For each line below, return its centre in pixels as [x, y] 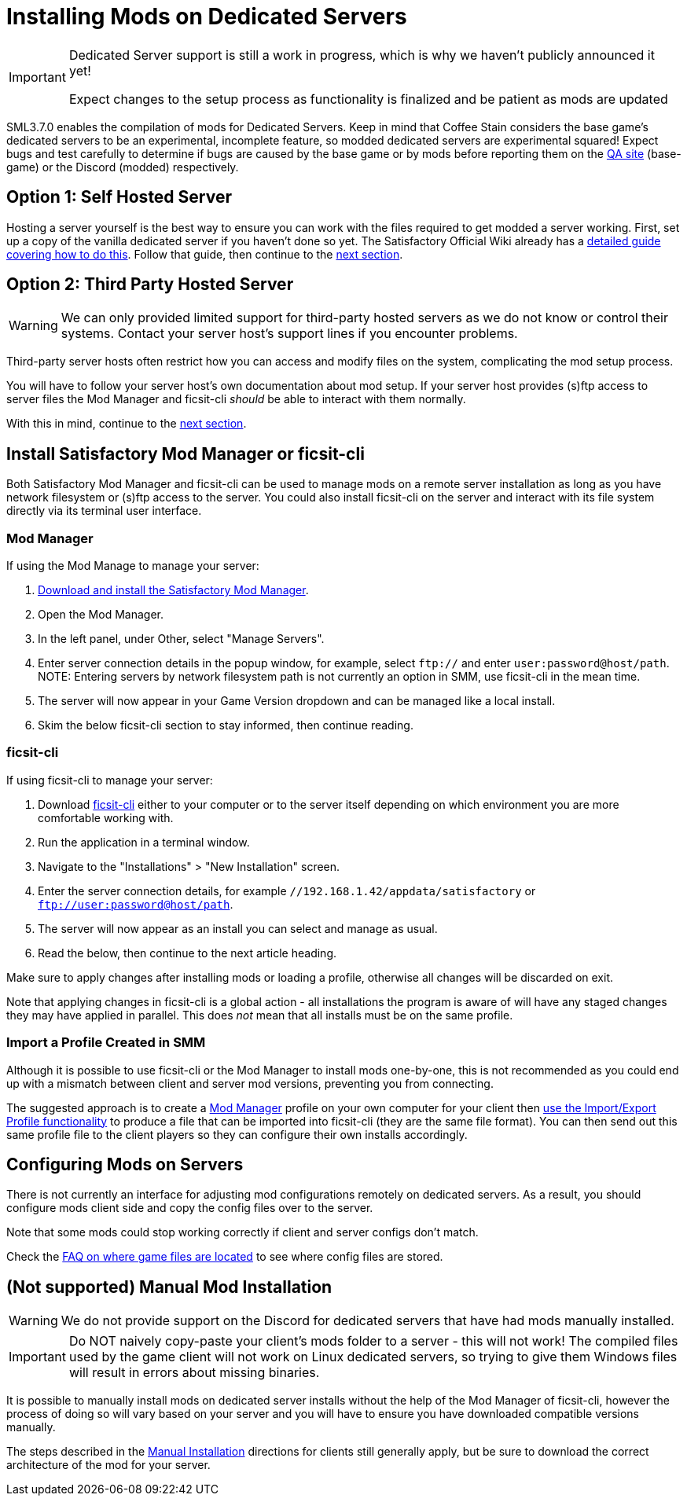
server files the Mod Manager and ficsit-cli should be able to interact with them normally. [236, 399]
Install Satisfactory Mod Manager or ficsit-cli [186, 454]
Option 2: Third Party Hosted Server [150, 285]
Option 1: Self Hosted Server [119, 197]
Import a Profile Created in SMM [106, 1043]
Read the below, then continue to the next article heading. [187, 953]
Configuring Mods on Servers [125, 1164]
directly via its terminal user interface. [104, 511]
